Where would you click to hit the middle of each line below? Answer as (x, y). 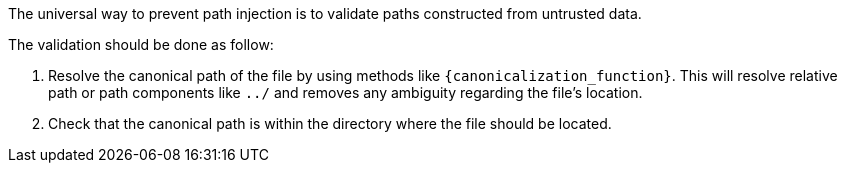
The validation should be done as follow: (141, 44)
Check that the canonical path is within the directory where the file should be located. (330, 123)
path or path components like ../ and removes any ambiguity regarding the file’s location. (345, 92)
